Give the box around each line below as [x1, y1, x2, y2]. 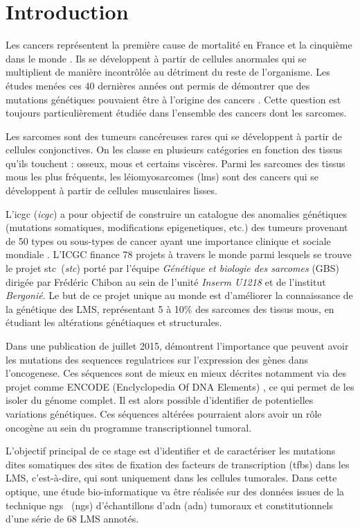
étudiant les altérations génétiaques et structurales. [6, 315, 222, 330]
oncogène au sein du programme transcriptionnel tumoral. [6, 420, 252, 434]
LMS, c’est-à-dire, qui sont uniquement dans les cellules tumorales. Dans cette [6, 470, 337, 485]
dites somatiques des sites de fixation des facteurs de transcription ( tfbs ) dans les [6, 457, 350, 471]
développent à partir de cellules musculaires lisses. [6, 183, 217, 198]
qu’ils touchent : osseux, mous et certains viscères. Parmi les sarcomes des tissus [6, 155, 345, 170]
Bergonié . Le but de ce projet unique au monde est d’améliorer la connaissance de [6, 288, 353, 303]
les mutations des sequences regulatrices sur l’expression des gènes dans [6, 352, 308, 366]
